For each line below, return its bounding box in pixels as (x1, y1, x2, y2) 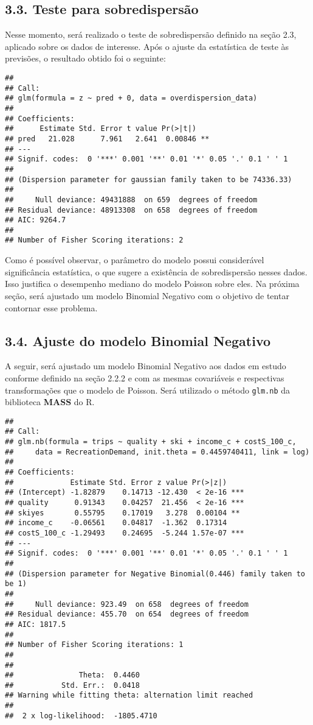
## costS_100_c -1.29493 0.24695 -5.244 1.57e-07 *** (5, 528, 244, 537)
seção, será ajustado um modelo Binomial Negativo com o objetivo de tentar (5, 289, 289, 302)
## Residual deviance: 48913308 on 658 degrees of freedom (5, 205, 258, 214)
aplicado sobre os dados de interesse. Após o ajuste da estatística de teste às (5, 40, 289, 52)
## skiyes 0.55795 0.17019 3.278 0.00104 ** (5, 508, 240, 517)
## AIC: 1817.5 (5, 620, 66, 629)
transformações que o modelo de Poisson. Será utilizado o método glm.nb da (5, 383, 291, 396)
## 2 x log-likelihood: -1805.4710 (5, 711, 157, 720)
